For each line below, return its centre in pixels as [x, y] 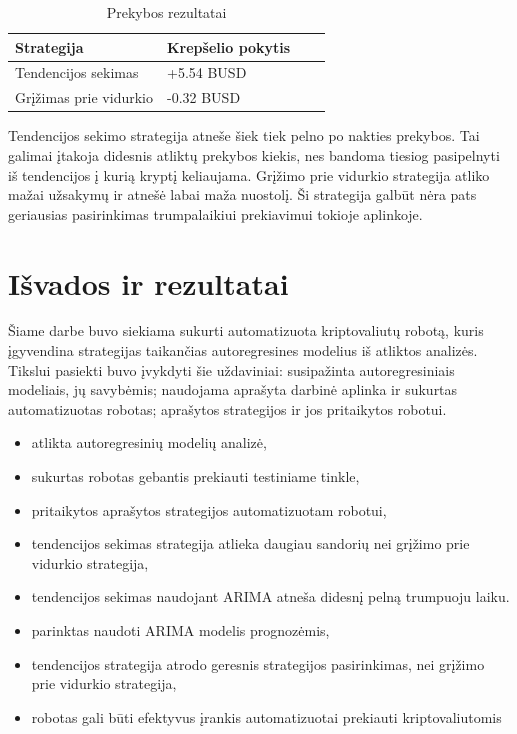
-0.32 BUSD [203, 97]
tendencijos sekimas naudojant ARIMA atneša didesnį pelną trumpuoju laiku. [270, 596]
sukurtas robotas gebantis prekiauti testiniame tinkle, [195, 476]
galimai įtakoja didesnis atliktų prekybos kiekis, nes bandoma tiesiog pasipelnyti [254, 154]
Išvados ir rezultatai [148, 282]
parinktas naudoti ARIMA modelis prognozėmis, [180, 630]
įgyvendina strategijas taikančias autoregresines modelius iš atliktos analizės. [243, 350]
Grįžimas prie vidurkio [84, 97]
